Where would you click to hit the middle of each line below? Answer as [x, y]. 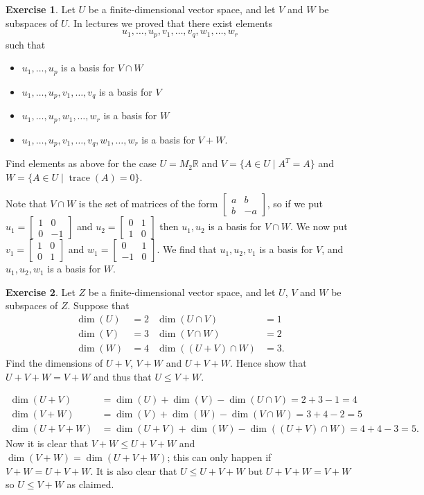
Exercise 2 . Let [41, 292]
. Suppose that [98, 305]
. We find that [187, 249]
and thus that [123, 376]
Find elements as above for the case [81, 163]
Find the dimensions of [54, 363]
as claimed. [90, 484]
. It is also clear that [134, 470]
